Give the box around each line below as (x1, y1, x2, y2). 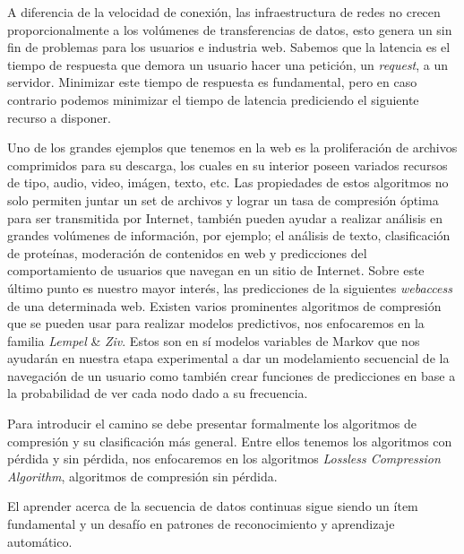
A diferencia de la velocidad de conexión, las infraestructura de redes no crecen (7, 3, 441, 21)
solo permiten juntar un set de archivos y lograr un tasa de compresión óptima (7, 190, 439, 209)
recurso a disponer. (7, 108, 111, 126)
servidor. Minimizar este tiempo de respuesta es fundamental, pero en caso (7, 73, 417, 91)
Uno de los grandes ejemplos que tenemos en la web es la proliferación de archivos (7, 138, 458, 157)
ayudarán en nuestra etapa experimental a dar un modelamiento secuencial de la (7, 349, 450, 368)
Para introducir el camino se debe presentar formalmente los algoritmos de (7, 414, 417, 433)
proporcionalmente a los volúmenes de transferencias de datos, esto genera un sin (7, 20, 452, 39)
